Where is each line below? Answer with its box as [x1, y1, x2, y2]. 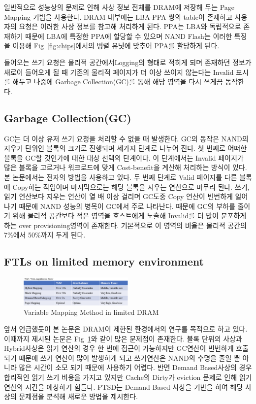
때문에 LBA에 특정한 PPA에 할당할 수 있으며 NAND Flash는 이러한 [25, 31, 232, 41]
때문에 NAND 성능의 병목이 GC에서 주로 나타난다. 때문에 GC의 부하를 [19, 201, 235, 211]
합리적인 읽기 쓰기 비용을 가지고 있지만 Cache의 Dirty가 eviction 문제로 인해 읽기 [4, 371, 252, 382]
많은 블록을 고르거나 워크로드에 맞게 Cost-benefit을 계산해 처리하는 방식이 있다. [4, 162, 247, 172]
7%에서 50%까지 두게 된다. [4, 230, 86, 240]
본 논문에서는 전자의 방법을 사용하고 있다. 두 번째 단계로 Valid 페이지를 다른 [4, 171, 237, 182]
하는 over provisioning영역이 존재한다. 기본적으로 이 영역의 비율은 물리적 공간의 [4, 220, 247, 230]
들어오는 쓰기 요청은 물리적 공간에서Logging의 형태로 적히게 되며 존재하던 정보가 [4, 57, 252, 67]
